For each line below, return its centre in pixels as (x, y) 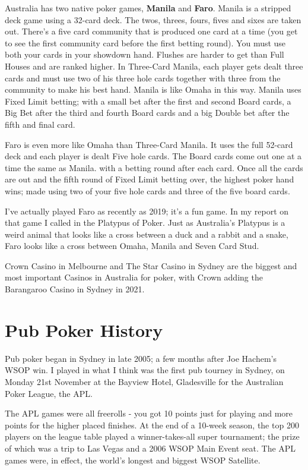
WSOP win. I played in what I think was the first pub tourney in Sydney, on (145, 370)
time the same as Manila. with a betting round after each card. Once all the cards (154, 167)
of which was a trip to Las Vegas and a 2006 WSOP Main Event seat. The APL (150, 448)
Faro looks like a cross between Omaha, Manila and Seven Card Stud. (132, 246)
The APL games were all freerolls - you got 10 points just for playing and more (149, 413)
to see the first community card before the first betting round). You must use (145, 42)
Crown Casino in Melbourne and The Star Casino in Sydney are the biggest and (151, 265)
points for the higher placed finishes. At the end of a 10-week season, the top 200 (152, 425)
